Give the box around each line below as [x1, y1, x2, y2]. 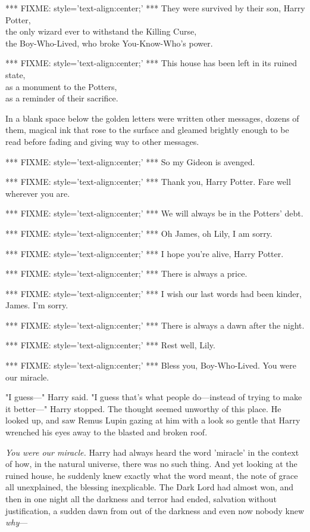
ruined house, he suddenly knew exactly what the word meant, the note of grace [5, 469, 298, 481]
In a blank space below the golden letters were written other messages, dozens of [5, 112, 299, 124]
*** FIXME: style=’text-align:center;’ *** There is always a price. [5, 267, 248, 280]
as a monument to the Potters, [5, 80, 117, 92]
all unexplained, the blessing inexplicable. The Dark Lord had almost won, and [5, 481, 294, 493]
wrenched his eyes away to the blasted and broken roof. [5, 426, 208, 438]
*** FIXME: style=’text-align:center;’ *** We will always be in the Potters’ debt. [5, 207, 303, 219]
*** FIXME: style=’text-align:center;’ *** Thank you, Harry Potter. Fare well [5, 175, 291, 188]
